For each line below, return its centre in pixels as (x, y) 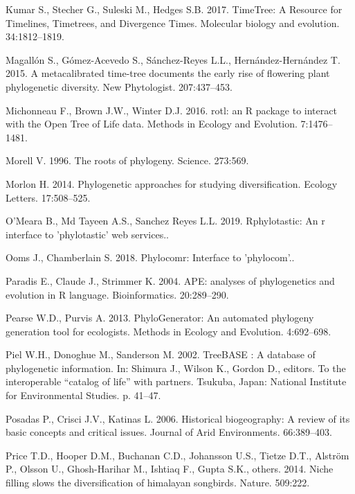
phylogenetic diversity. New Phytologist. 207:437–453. (119, 86)
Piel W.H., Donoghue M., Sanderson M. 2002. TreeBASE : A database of (161, 354)
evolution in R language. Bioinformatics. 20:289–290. (117, 294)
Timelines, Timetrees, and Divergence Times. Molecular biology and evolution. (173, 23)
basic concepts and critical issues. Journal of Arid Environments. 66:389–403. (169, 432)
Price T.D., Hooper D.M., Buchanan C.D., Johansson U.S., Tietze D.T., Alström (177, 455)
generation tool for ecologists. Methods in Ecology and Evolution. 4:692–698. (169, 331)
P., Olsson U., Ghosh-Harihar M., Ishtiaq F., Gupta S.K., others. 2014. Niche (170, 469)
